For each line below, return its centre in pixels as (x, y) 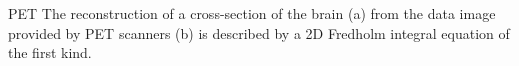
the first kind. (50, 52)
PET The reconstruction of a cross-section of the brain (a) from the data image (252, 13)
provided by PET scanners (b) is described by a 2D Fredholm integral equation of (259, 32)
